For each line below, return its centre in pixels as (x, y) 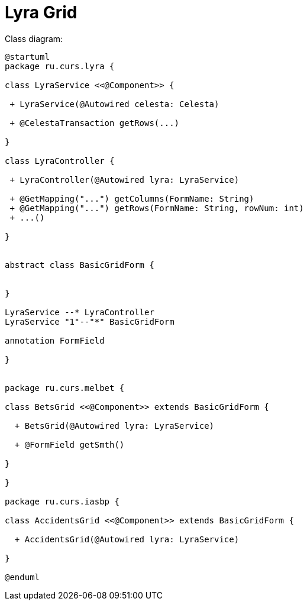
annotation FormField (55, 340)
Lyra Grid (41, 12)
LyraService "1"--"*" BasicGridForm (90, 321)
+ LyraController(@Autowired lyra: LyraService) (125, 179)
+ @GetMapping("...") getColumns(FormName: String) (132, 198)
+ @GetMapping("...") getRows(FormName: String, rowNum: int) (157, 208)
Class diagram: (34, 38)
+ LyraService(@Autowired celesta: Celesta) (114, 104)
